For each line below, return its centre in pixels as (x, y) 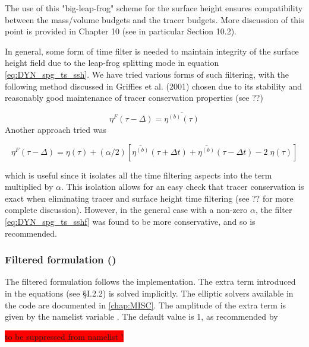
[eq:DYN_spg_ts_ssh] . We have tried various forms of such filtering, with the (147, 74)
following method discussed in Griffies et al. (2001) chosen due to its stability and (153, 86)
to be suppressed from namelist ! (64, 336)
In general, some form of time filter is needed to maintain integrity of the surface (152, 51)
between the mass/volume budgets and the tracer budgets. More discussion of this (154, 19)
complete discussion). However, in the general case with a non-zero (126, 210)
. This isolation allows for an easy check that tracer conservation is (182, 187)
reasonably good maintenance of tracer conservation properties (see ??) (134, 98)
